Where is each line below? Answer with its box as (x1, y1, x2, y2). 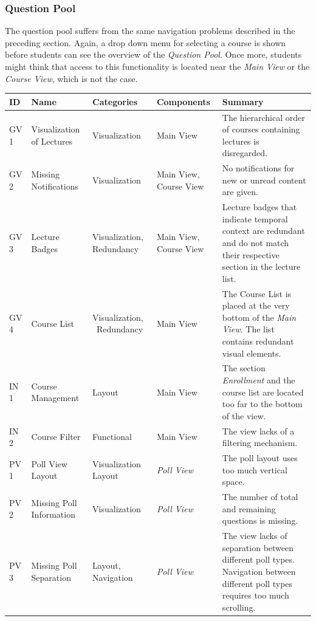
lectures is (222, 134, 259, 147)
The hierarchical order (222, 111, 305, 123)
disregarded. (222, 146, 267, 159)
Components (156, 95, 210, 108)
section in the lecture (222, 260, 301, 273)
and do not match (222, 236, 289, 249)
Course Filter (31, 430, 81, 443)
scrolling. (222, 600, 256, 613)
